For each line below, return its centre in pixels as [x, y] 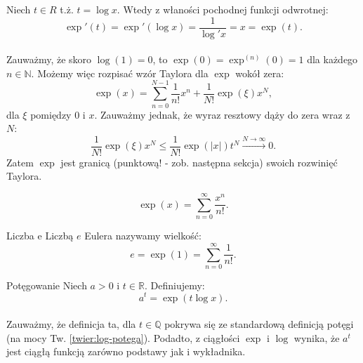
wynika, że [317, 337]
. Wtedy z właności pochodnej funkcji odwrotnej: [223, 9]
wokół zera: [260, 73]
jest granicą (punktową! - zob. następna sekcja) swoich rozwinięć [199, 162]
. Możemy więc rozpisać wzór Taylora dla [120, 73]
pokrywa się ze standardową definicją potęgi [259, 324]
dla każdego [332, 59]
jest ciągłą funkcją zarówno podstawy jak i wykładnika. [126, 351]
